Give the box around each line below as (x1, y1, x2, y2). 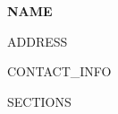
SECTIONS (7, 92, 72, 110)
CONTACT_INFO (7, 62, 112, 81)
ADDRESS (7, 31, 68, 50)
